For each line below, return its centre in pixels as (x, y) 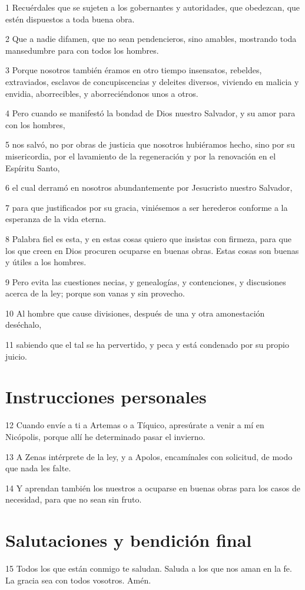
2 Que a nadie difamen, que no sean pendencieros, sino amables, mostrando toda (151, 39)
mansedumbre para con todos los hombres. (82, 50)
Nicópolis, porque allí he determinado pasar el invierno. (105, 436)
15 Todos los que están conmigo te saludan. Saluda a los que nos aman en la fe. (149, 568)
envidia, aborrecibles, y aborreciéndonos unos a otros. (102, 93)
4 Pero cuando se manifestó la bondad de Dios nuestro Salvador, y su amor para (150, 113)
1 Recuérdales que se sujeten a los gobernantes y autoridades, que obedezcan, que (153, 7)
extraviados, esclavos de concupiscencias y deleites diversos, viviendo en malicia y (152, 81)
